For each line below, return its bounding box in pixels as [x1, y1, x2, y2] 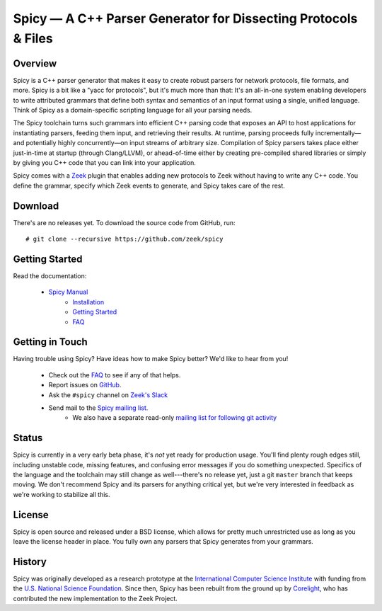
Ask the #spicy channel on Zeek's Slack [48, 390, 168, 399]
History [13, 556, 47, 568]
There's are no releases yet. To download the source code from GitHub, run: [13, 218, 236, 227]
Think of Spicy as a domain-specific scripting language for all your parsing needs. [13, 106, 253, 115]
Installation [72, 297, 105, 306]
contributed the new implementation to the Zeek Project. [13, 594, 178, 603]
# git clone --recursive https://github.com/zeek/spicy [25, 235, 224, 244]
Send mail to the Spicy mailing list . [48, 404, 149, 412]
